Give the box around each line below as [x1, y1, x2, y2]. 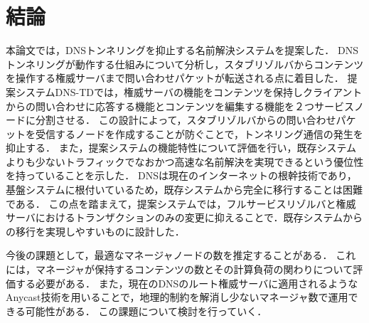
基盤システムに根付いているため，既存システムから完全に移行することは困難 [6, 182, 363, 197]
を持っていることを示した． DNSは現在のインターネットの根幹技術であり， [6, 168, 357, 183]
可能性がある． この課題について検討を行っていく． [25, 303, 267, 318]
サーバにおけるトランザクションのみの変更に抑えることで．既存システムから [6, 210, 363, 225]
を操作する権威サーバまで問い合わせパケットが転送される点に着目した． [6, 70, 344, 85]
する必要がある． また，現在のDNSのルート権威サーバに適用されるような [15, 275, 358, 290]
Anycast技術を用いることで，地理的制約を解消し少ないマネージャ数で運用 [6, 290, 348, 305]
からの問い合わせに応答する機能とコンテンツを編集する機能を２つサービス [6, 98, 354, 113]
